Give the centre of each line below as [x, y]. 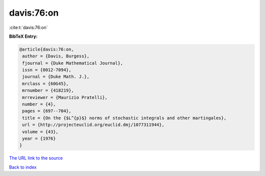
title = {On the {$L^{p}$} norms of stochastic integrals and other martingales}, [124, 118]
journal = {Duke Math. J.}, [56, 77]
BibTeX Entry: [23, 36]
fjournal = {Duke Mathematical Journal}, [73, 63]
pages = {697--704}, [47, 111]
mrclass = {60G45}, [45, 84]
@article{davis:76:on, [47, 49]
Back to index [23, 167]
